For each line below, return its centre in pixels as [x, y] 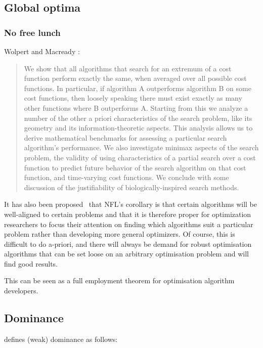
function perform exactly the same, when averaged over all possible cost [135, 78]
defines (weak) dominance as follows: [61, 339]
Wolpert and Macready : [42, 51]
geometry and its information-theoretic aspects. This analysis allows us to [138, 128]
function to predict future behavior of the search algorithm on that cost [135, 167]
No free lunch [32, 32]
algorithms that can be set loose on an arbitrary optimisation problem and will [126, 254]
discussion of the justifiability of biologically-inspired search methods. [131, 187]
